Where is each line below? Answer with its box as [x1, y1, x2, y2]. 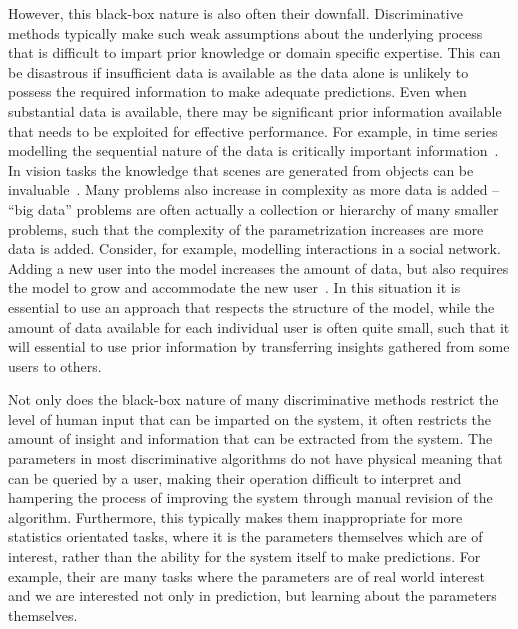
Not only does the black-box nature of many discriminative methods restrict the [8, 389, 499, 410]
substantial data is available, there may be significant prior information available [8, 100, 502, 121]
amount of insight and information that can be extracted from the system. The [8, 428, 493, 449]
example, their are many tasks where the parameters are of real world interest [8, 565, 485, 586]
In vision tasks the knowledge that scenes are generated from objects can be [8, 159, 474, 180]
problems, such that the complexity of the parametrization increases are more [8, 218, 484, 239]
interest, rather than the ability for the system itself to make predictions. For [8, 546, 481, 567]
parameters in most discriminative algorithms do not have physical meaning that [8, 448, 503, 469]
